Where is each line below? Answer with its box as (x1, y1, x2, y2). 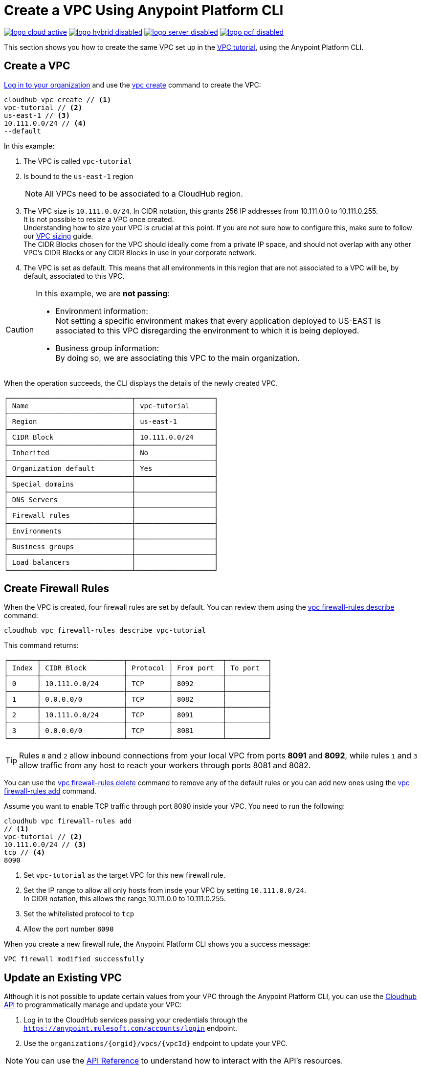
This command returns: (4, 641, 79, 650)
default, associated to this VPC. (23, 271, 125, 280)
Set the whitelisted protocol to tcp (23, 910, 134, 918)
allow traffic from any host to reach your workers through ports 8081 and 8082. (19, 760, 311, 771)
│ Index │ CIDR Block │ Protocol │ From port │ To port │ (4, 664, 272, 672)
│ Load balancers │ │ (4, 558, 219, 566)
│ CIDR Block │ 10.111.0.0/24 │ (4, 433, 219, 441)
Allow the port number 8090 (23, 925, 114, 933)
